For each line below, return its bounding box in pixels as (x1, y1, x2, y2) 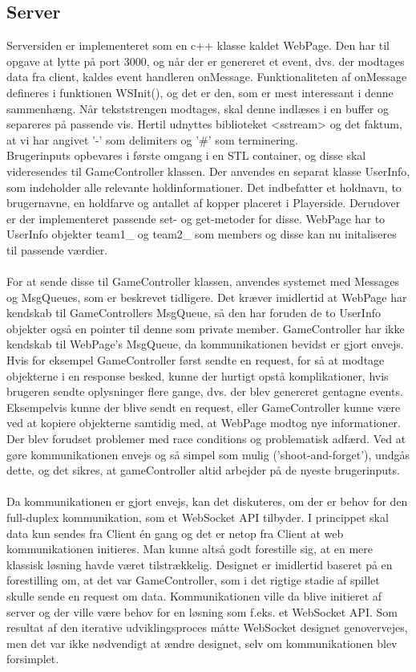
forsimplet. (6, 650, 59, 667)
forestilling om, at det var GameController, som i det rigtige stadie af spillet (6, 572, 380, 589)
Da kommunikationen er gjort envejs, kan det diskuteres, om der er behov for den (6, 493, 408, 510)
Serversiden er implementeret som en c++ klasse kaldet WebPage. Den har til (6, 37, 390, 54)
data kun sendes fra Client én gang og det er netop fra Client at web (6, 524, 344, 541)
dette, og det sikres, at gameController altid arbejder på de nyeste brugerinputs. (6, 462, 400, 479)
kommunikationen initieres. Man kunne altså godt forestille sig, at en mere (6, 540, 373, 557)
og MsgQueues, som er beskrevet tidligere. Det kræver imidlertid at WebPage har (6, 288, 407, 305)
